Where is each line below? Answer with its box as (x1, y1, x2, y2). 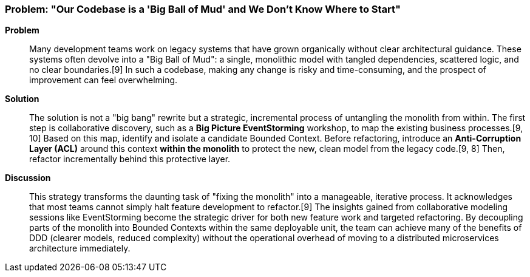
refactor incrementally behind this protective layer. (29, 154, 231, 165)
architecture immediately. (29, 243, 131, 254)
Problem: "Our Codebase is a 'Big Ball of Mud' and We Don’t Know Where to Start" (5, 3, 401, 15)
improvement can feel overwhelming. (29, 75, 178, 86)
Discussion (5, 173, 51, 183)
